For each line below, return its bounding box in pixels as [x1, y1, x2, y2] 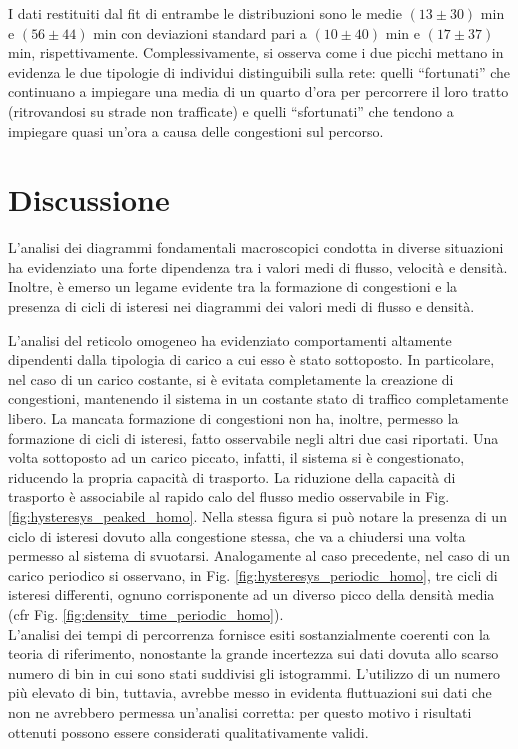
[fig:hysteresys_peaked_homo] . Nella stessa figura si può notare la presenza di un [8, 506, 507, 526]
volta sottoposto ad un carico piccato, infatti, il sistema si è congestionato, [8, 447, 465, 468]
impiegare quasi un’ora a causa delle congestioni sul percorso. [8, 120, 384, 141]
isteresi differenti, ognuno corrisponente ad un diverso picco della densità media [8, 584, 495, 605]
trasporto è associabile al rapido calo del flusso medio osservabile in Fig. [8, 486, 450, 507]
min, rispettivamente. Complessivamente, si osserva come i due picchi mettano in [8, 42, 504, 63]
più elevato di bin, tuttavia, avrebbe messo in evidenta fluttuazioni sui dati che [8, 682, 492, 703]
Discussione [8, 179, 170, 220]
